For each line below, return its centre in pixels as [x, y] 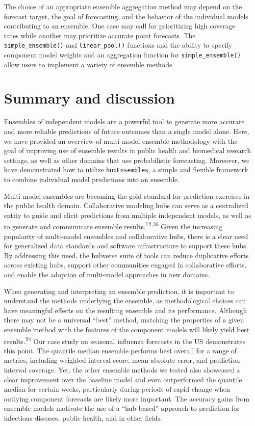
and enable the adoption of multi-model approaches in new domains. [107, 275]
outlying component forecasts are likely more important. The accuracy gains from [127, 398]
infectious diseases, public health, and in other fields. [83, 418]
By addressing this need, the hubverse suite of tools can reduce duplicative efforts [127, 255]
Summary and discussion [89, 98]
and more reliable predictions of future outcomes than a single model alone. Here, [127, 131]
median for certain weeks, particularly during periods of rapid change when [117, 389]
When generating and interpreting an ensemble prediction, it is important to [119, 291]
